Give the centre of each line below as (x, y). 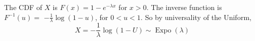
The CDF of (23, 7)
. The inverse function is (184, 7)
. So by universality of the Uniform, (196, 17)
